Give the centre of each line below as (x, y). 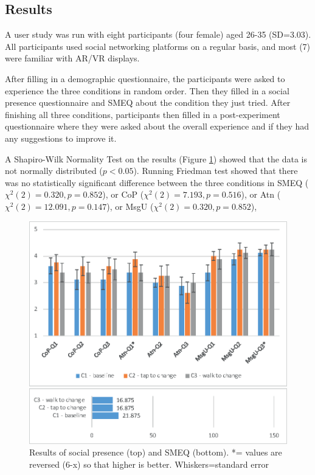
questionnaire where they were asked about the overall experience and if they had (157, 126)
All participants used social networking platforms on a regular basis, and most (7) (158, 46)
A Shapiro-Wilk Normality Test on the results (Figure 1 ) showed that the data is (156, 158)
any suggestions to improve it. (61, 138)
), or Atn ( (261, 194)
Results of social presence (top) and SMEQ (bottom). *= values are (156, 452)
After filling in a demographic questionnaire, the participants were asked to (145, 78)
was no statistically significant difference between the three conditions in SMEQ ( (157, 182)
